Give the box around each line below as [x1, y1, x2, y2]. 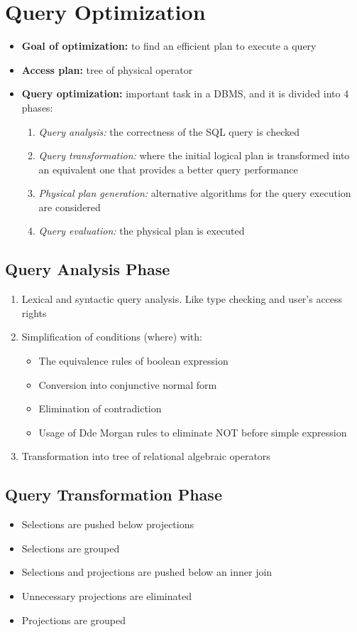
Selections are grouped [21, 540, 120, 555]
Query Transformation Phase [5, 483, 222, 505]
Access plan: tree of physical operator [21, 62, 193, 77]
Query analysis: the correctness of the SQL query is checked [38, 124, 300, 139]
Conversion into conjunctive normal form [38, 377, 217, 392]
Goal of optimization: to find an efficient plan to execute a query [21, 38, 317, 53]
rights [21, 305, 47, 320]
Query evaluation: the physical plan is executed [38, 223, 245, 238]
